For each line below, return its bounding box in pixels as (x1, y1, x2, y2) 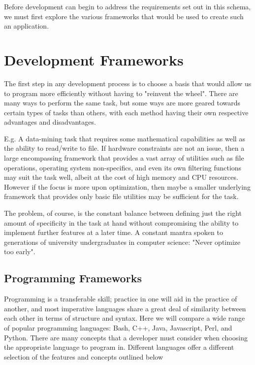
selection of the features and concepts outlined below (4, 351, 163, 362)
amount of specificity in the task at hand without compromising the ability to (4, 217, 239, 228)
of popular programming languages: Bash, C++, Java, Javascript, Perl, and (4, 322, 232, 332)
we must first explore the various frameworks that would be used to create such (4, 11, 244, 21)
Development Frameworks (4, 49, 184, 69)
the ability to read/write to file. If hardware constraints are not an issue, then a (4, 143, 245, 153)
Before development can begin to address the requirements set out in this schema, (4, 1, 251, 11)
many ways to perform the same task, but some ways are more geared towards (4, 98, 241, 108)
